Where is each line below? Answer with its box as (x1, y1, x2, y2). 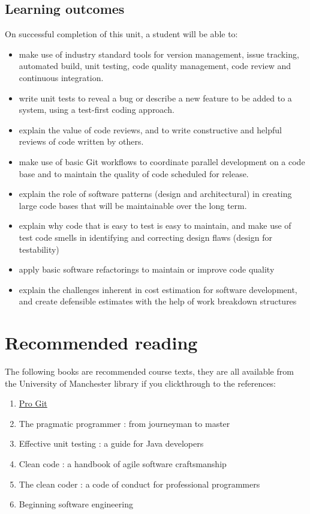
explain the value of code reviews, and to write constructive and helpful (19, 123, 282, 136)
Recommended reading (5, 330, 198, 355)
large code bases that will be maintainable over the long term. (19, 199, 247, 211)
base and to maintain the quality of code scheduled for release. (19, 167, 249, 180)
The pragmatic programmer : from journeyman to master (19, 417, 230, 429)
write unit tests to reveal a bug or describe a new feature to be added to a (19, 91, 292, 104)
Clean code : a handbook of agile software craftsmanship (19, 457, 227, 470)
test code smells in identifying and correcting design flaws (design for (19, 231, 272, 243)
